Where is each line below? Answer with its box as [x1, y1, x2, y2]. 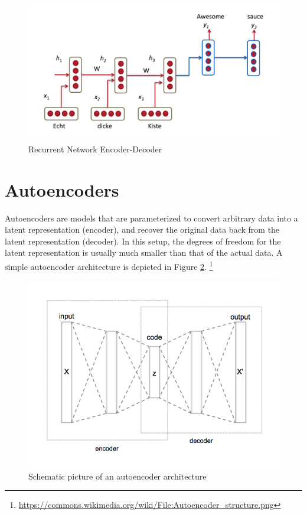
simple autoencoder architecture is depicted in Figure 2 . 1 [5, 258, 213, 272]
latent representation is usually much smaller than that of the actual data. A [5, 246, 283, 259]
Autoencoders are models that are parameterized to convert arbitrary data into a [5, 211, 298, 224]
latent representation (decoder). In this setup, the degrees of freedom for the [5, 234, 281, 247]
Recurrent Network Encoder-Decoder [28, 142, 162, 155]
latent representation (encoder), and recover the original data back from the [5, 223, 280, 236]
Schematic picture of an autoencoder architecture [28, 470, 207, 482]
